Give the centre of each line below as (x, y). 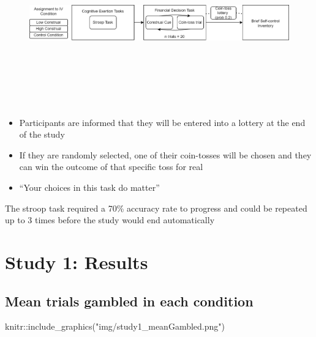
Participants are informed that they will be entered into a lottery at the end (162, 122)
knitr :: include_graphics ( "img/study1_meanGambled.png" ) (115, 326)
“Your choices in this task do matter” (89, 187)
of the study (42, 134)
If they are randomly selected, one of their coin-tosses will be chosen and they (165, 154)
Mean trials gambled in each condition (129, 301)
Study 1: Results (77, 261)
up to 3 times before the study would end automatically (110, 220)
